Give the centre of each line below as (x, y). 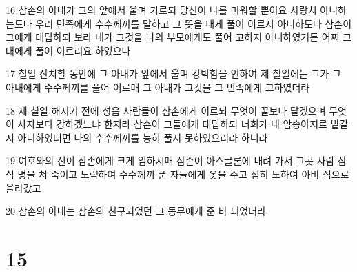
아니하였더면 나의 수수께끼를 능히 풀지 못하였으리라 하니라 (143, 137)
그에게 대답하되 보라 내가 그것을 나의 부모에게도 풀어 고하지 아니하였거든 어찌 (173, 37)
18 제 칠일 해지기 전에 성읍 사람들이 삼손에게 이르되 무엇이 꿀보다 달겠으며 (166, 110)
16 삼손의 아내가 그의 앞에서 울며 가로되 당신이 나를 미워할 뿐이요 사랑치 (161, 10)
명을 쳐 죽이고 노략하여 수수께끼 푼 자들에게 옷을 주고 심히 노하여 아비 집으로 (183, 174)
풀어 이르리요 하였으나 (83, 50)
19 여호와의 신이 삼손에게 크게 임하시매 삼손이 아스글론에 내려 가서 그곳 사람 (170, 161)
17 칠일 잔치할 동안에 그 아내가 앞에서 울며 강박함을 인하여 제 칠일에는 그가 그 (173, 74)
